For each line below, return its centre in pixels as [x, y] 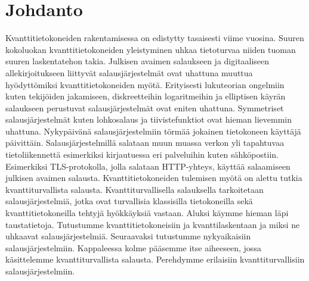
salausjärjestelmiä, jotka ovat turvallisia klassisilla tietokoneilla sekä [129, 201]
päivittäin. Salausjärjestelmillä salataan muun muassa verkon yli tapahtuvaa [145, 143]
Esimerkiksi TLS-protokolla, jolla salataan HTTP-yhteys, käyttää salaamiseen [148, 166]
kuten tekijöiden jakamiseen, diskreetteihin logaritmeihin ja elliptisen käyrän [146, 96]
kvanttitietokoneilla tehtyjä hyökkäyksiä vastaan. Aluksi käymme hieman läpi [147, 213]
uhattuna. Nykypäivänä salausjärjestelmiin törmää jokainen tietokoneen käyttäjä [153, 131]
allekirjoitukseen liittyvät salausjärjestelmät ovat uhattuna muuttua [129, 72]
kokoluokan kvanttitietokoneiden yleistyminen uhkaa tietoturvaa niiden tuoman [151, 49]
